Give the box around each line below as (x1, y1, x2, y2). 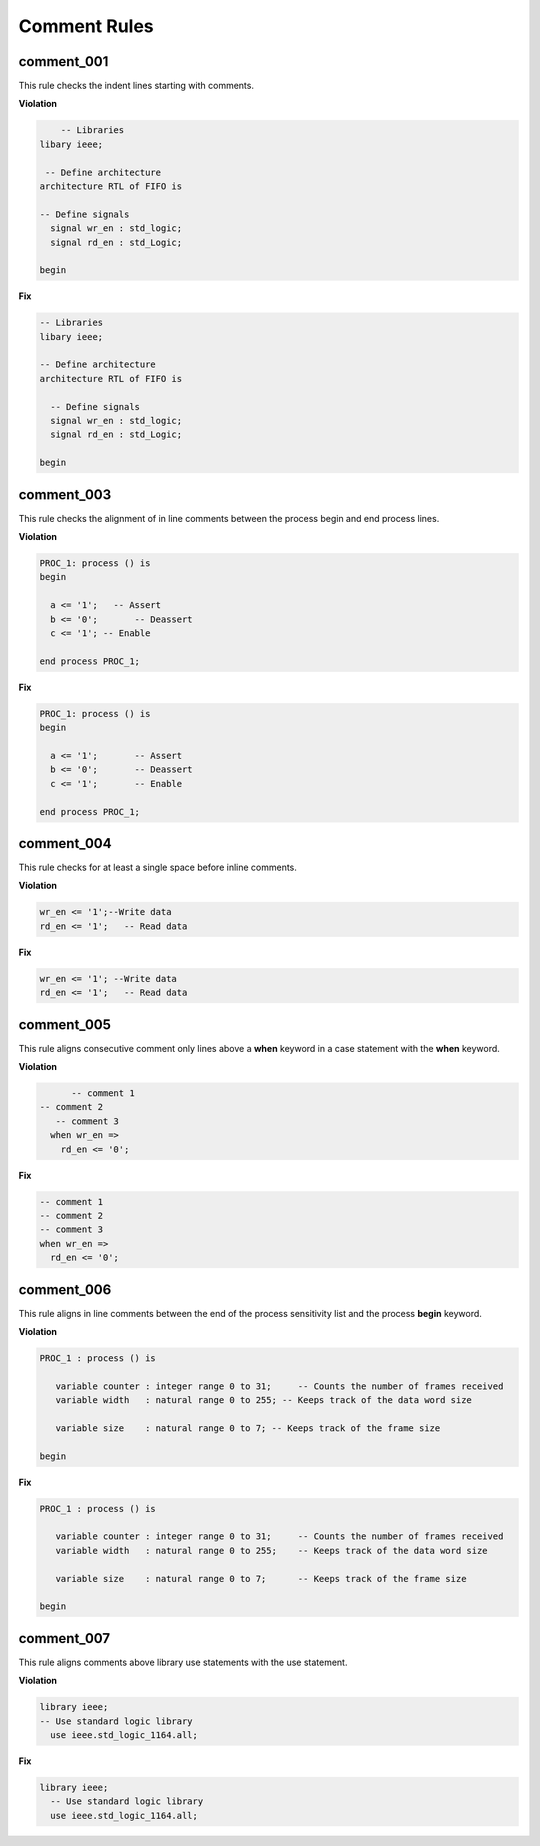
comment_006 (18, 1281, 112, 1298)
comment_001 (18, 53, 109, 70)
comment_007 (18, 1630, 111, 1647)
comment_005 (18, 1016, 112, 1033)
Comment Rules (18, 15, 154, 37)
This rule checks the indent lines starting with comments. (18, 80, 255, 92)
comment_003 (18, 486, 112, 503)
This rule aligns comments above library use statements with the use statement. (18, 1656, 348, 1668)
